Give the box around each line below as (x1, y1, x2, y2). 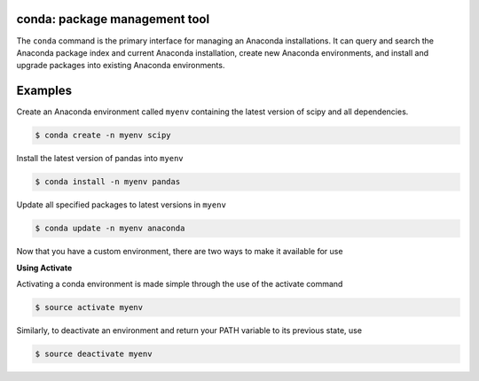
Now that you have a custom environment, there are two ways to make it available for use (16, 246, 343, 257)
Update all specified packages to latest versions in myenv (16, 199, 226, 210)
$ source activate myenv (35, 302, 144, 312)
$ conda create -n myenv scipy (35, 130, 172, 141)
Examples (16, 83, 73, 98)
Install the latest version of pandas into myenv (16, 153, 184, 164)
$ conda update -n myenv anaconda (35, 223, 185, 234)
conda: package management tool (16, 12, 210, 27)
